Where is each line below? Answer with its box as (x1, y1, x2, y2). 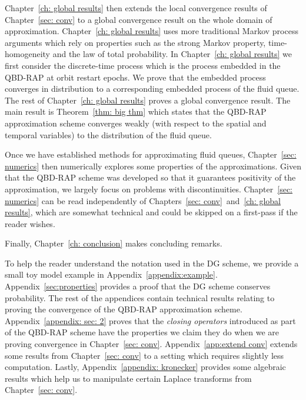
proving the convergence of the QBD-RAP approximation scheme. (5, 303, 242, 315)
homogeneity (5, 48, 50, 60)
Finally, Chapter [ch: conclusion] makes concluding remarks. (5, 237, 222, 249)
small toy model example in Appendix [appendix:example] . (5, 268, 218, 281)
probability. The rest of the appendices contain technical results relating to (5, 291, 275, 304)
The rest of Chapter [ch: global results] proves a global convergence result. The (5, 94, 291, 106)
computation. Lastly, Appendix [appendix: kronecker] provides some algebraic (5, 361, 286, 373)
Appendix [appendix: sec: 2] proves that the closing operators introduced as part (5, 314, 296, 326)
